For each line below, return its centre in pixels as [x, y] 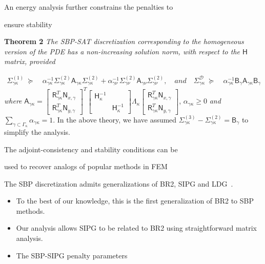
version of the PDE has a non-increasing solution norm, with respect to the [122, 51]
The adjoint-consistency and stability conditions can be [91, 149]
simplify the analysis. [37, 131]
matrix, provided [30, 61]
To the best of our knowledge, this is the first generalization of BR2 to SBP [135, 201]
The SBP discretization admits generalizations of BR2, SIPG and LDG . [119, 183]
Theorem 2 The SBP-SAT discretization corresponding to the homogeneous [124, 41]
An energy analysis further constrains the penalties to [89, 7]
